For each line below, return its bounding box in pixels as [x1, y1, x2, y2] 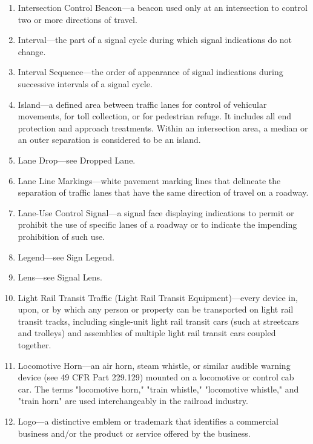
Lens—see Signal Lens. [18, 271, 102, 283]
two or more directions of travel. [18, 13, 137, 25]
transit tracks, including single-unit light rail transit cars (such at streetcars [18, 314, 299, 327]
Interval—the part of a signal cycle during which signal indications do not [18, 33, 292, 46]
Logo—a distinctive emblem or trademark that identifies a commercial [18, 415, 278, 428]
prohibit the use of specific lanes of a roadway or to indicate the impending [18, 218, 297, 231]
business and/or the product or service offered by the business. [18, 426, 251, 439]
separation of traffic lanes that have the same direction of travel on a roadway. [18, 186, 309, 199]
